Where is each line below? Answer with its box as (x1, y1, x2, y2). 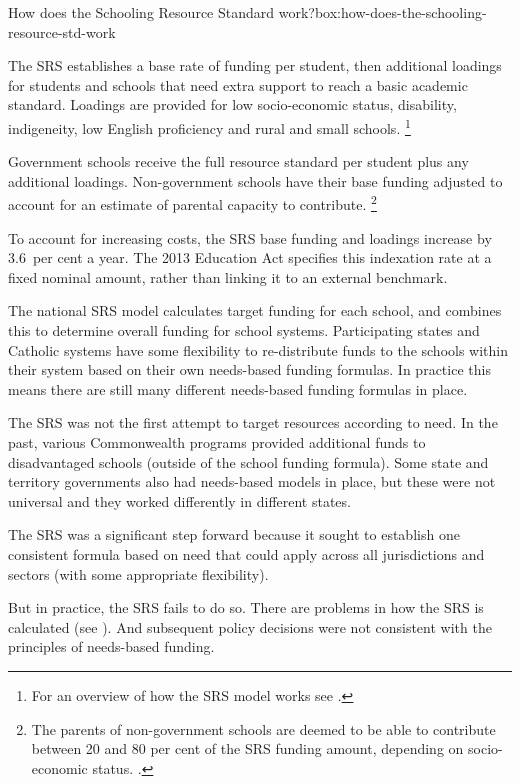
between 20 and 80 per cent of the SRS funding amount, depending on (31, 738, 464, 759)
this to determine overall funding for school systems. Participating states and (8, 320, 480, 341)
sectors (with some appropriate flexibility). (8, 563, 269, 584)
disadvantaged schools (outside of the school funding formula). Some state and (8, 451, 489, 472)
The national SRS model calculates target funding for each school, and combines (8, 300, 502, 321)
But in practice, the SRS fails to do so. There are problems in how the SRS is (8, 597, 484, 618)
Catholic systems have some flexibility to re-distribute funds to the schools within (8, 339, 509, 360)
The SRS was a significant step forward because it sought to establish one (8, 524, 460, 545)
